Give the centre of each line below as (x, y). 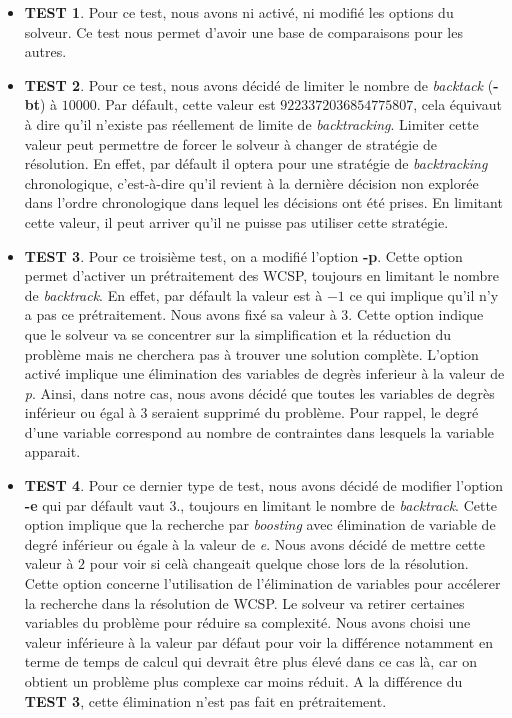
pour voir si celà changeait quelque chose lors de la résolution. (279, 563)
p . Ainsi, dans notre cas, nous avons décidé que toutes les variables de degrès (259, 392)
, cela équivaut (457, 104)
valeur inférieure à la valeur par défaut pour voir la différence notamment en (258, 641)
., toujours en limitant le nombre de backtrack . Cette (337, 504)
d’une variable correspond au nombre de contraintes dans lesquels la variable (259, 431)
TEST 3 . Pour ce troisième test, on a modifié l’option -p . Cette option (243, 255)
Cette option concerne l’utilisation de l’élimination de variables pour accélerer (262, 583)
